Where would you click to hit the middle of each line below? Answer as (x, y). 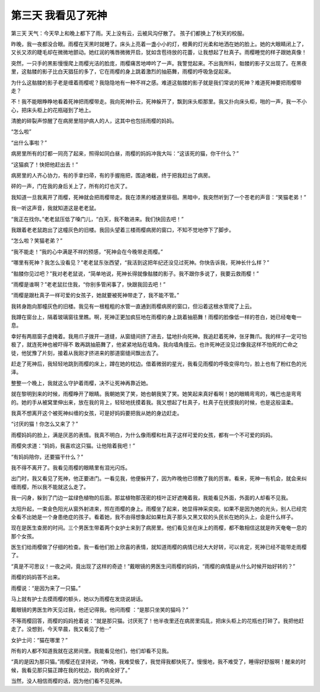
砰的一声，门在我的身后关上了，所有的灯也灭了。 (71, 186)
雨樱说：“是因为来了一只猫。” (46, 588)
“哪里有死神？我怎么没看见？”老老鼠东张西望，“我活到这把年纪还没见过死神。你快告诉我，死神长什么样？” (140, 263)
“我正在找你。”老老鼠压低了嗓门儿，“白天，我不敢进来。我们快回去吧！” (97, 219)
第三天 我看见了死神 (59, 15)
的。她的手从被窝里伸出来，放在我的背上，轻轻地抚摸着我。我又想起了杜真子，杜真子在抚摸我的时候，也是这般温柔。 (153, 402)
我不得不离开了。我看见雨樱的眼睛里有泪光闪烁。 (71, 467)
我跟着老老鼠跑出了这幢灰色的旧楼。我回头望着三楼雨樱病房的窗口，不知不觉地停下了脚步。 (122, 230)
